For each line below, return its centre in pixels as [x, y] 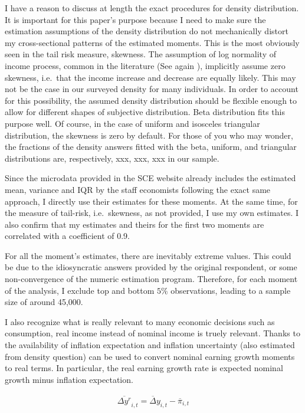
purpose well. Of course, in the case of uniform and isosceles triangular [132, 123]
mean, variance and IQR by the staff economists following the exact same [138, 189]
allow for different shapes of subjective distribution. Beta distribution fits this [145, 112]
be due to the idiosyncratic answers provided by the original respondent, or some [151, 267]
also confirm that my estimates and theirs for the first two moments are [135, 224]
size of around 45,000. [44, 302]
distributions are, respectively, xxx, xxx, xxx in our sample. [112, 158]
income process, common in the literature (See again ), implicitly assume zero [145, 65]
